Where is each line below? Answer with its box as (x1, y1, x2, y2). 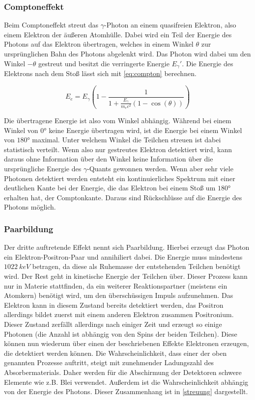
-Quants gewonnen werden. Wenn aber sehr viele (87, 163, 233, 174)
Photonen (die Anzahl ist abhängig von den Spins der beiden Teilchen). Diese (4, 328, 237, 339)
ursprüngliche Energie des (4, 163, 82, 174)
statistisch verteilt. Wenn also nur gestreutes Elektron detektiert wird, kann (4, 144, 232, 154)
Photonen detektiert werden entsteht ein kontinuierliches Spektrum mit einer (4, 173, 235, 183)
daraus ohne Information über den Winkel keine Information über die (4, 154, 213, 164)
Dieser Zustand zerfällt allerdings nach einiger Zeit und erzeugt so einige (4, 319, 222, 329)
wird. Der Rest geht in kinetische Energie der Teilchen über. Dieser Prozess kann (4, 271, 248, 281)
